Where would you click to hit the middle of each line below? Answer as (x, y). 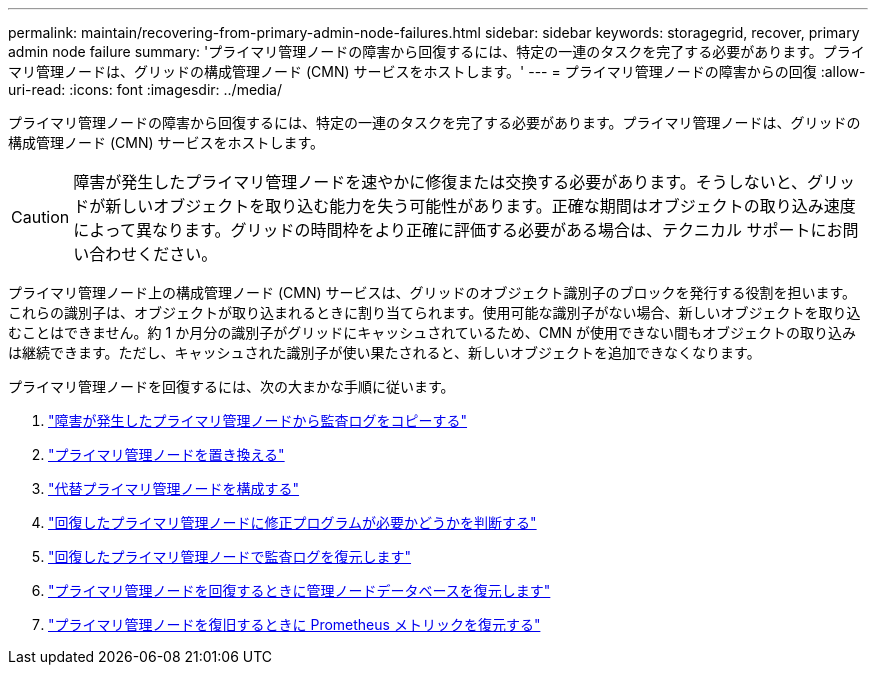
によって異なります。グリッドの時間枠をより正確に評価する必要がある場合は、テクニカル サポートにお (458, 230)
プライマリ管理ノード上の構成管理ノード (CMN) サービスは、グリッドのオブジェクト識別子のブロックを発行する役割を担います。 (432, 292)
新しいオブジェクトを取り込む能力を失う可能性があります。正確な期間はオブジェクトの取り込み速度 (480, 206)
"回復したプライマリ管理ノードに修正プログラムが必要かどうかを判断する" (292, 522)
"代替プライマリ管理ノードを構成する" (174, 488)
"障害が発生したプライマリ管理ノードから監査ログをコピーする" (258, 420)
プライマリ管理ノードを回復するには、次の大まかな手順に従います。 (231, 386)
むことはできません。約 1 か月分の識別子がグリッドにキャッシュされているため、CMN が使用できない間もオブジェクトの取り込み (432, 332)
